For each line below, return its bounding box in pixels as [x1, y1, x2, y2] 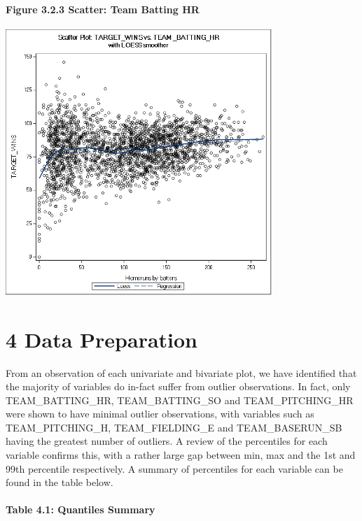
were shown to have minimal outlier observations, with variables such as [6, 406, 314, 421]
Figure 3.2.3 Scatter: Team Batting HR [6, 1, 200, 16]
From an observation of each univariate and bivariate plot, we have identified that [6, 365, 357, 380]
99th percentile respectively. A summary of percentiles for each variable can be [6, 461, 343, 476]
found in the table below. [6, 475, 113, 490]
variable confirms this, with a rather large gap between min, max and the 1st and [6, 448, 356, 462]
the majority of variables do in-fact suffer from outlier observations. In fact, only [6, 379, 351, 394]
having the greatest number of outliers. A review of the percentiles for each [6, 434, 328, 448]
